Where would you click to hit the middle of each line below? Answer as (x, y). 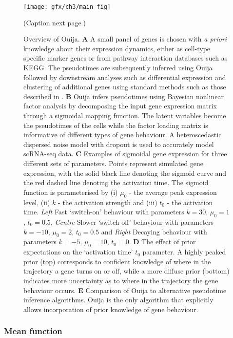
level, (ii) (37, 202)
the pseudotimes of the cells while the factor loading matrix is (116, 125)
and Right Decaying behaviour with (154, 231)
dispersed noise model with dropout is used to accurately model (119, 144)
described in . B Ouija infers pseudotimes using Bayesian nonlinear (124, 96)
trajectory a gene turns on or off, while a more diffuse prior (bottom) (126, 271)
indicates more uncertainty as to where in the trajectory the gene (121, 280)
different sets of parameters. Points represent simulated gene (114, 163)
